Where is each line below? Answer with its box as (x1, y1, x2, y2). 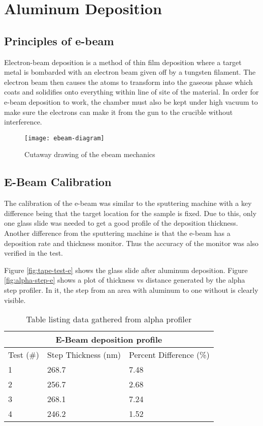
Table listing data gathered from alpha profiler (26, 313, 192, 325)
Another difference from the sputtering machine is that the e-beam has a (4, 227, 231, 238)
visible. (4, 294, 26, 305)
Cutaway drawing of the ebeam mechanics (24, 149, 155, 160)
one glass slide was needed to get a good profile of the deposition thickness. (4, 218, 238, 228)
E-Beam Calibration (4, 174, 112, 190)
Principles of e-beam (4, 33, 114, 48)
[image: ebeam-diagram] (24, 134, 105, 142)
